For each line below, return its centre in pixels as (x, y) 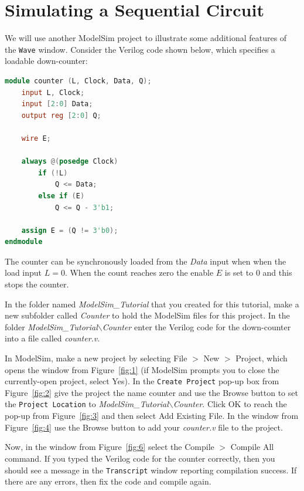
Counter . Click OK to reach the (230, 404)
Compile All (252, 447)
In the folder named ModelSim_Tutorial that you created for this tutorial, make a (152, 304)
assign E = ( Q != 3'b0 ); (70, 230)
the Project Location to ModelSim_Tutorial (87, 404)
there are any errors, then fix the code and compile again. (108, 481)
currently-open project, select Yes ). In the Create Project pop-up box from (142, 381)
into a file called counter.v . (52, 338)
